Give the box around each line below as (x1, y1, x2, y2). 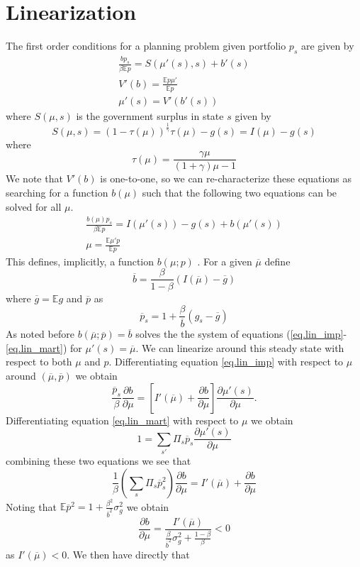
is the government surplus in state (76, 108, 224, 123)
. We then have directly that (67, 546, 190, 561)
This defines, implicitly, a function (6, 253, 154, 268)
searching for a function (6, 185, 108, 199)
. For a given (197, 253, 252, 268)
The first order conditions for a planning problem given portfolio (6, 38, 286, 53)
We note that (6, 171, 63, 186)
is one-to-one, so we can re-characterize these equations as (100, 171, 351, 186)
